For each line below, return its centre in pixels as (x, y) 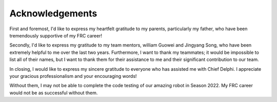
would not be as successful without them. (54, 93)
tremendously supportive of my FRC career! (56, 35)
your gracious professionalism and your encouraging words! (73, 76)
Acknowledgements (53, 13)
